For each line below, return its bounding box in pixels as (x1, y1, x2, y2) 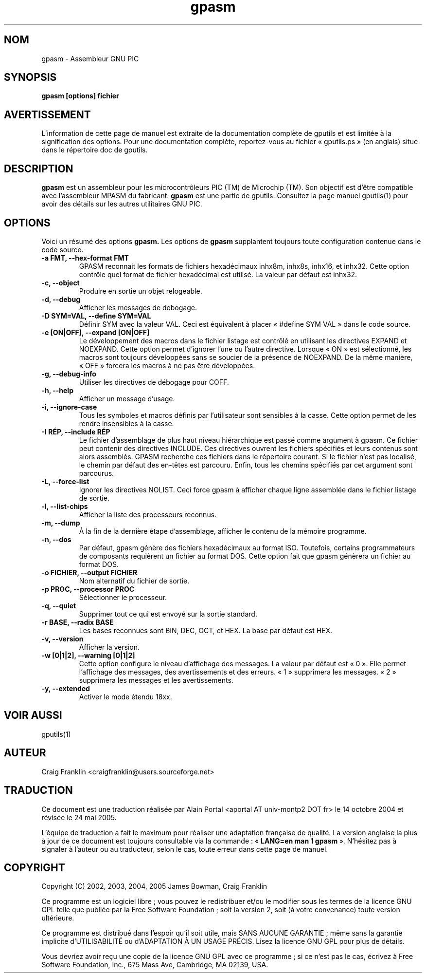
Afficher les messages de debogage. (79, 303, 197, 312)
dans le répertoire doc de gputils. (41, 146, 148, 154)
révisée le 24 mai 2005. (41, 813, 117, 822)
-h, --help (41, 386, 73, 395)
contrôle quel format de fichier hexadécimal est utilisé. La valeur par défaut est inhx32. (79, 270, 357, 279)
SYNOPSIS (4, 71, 57, 84)
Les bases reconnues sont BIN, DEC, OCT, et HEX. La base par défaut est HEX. (79, 626, 333, 635)
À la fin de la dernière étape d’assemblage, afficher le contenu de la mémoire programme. (79, 526, 367, 535)
